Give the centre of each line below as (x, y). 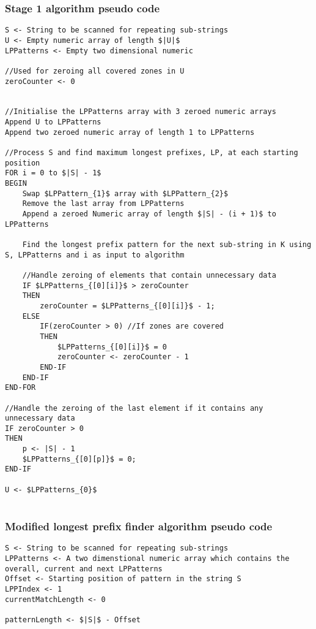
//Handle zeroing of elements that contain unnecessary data (149, 275)
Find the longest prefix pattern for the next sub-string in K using (167, 245)
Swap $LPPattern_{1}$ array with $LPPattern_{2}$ (125, 193)
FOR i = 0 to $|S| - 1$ (53, 173)
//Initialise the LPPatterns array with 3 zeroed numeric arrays (141, 112)
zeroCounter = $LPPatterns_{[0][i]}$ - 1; (127, 306)
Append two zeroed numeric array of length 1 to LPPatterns (130, 132)
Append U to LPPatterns (53, 122)
